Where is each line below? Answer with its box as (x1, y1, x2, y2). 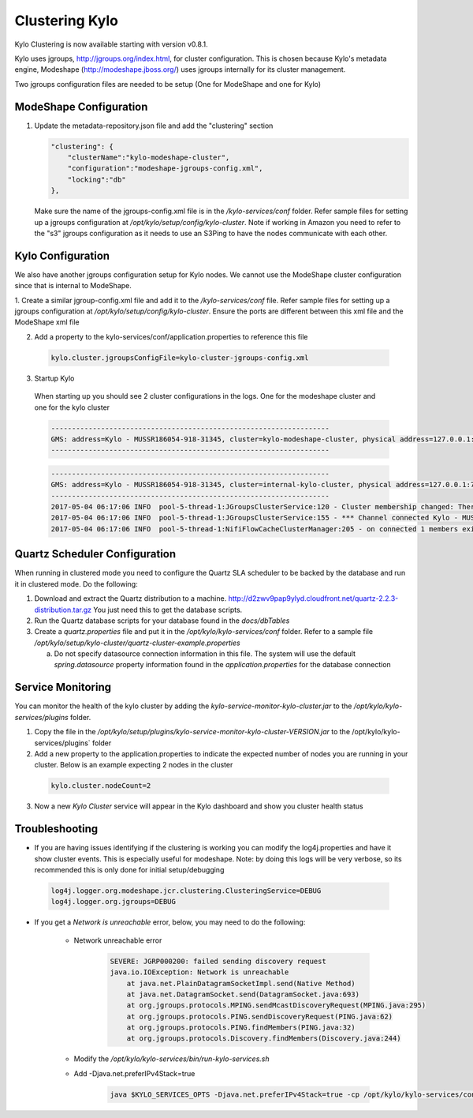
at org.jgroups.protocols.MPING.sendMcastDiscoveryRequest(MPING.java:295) (126, 1001, 426, 1010)
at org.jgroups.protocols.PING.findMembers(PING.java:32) (126, 1023, 356, 1032)
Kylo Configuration (14, 249, 110, 262)
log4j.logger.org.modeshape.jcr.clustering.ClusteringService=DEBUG (50, 886, 322, 895)
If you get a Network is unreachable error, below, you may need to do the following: (34, 917, 306, 927)
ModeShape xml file (14, 317, 80, 327)
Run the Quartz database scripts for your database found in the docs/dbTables (34, 616, 290, 625)
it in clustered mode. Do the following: (14, 579, 138, 588)
